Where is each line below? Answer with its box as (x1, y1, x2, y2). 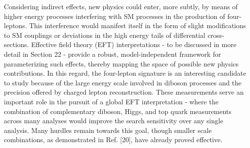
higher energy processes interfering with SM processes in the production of (4, 11, 225, 21)
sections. (4, 39, 29, 49)
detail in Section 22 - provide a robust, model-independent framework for (4, 49, 221, 59)
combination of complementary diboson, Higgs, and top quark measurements (4, 106, 232, 116)
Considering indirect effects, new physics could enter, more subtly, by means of (4, 1, 238, 11)
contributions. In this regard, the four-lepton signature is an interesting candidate (4, 68, 247, 78)
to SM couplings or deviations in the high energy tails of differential (4, 30, 205, 40)
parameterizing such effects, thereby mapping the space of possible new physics (4, 58, 239, 68)
